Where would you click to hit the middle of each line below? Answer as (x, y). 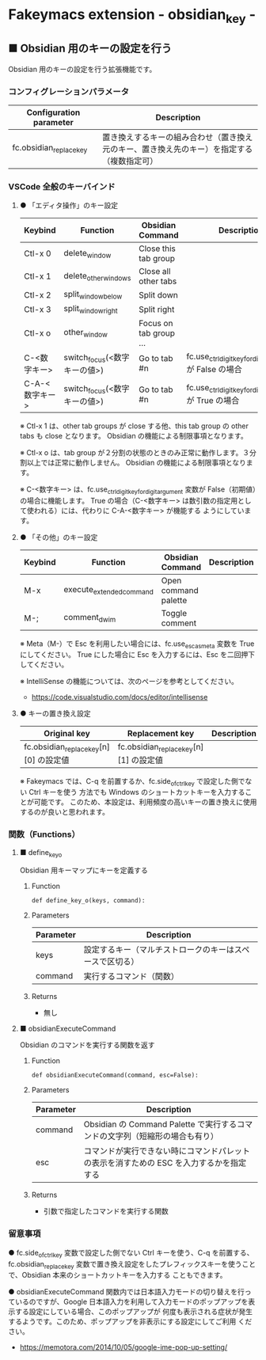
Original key (67, 734)
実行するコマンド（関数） (131, 977)
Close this (157, 249)
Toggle (174, 613)
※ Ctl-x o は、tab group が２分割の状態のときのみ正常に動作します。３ (135, 452)
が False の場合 (214, 370)
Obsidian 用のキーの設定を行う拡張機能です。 (82, 69)
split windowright (91, 310)
